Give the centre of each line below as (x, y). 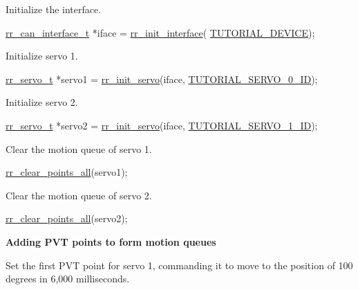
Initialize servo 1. (42, 56)
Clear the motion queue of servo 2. (79, 195)
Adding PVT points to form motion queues (111, 241)
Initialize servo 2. (42, 102)
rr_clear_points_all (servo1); (67, 172)
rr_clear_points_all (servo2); (67, 218)
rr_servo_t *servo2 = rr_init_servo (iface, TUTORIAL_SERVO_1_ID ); (162, 125)
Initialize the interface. (54, 9)
